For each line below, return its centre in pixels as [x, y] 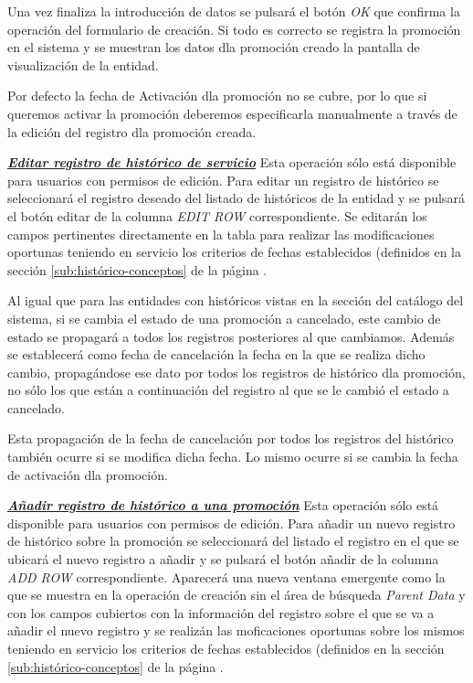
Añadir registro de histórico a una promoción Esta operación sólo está [223, 505]
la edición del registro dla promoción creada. [132, 131]
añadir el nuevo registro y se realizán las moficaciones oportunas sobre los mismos [236, 630]
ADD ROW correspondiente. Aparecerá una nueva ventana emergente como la [226, 576]
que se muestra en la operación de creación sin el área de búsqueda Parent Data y [236, 595]
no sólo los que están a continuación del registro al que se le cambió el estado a [228, 390]
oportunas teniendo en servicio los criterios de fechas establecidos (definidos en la [234, 252]
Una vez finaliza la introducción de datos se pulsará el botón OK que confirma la [234, 11]
